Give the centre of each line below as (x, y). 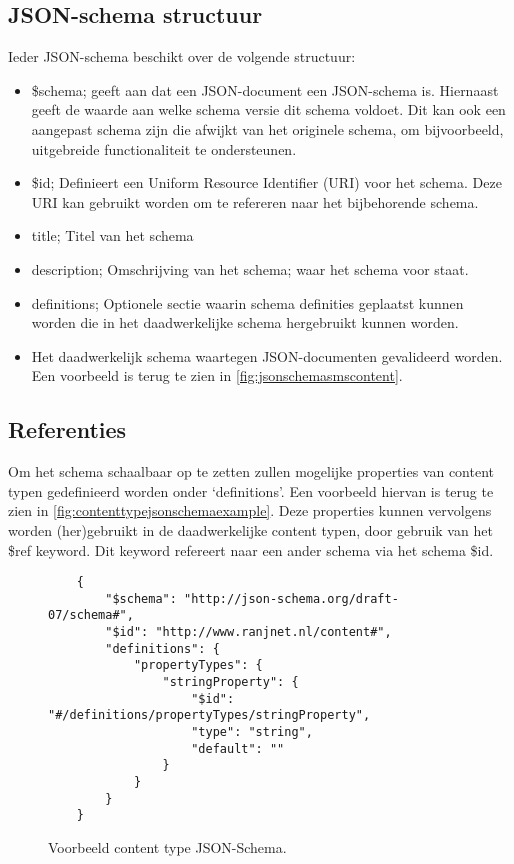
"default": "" (238, 748)
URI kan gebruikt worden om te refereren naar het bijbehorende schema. (255, 201)
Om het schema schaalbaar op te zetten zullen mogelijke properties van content (251, 471)
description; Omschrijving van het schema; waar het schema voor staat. (250, 268)
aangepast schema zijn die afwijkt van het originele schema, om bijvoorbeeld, (267, 128)
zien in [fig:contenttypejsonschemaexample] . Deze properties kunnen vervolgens (250, 510)
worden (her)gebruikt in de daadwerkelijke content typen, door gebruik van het (250, 529)
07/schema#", (91, 615)
